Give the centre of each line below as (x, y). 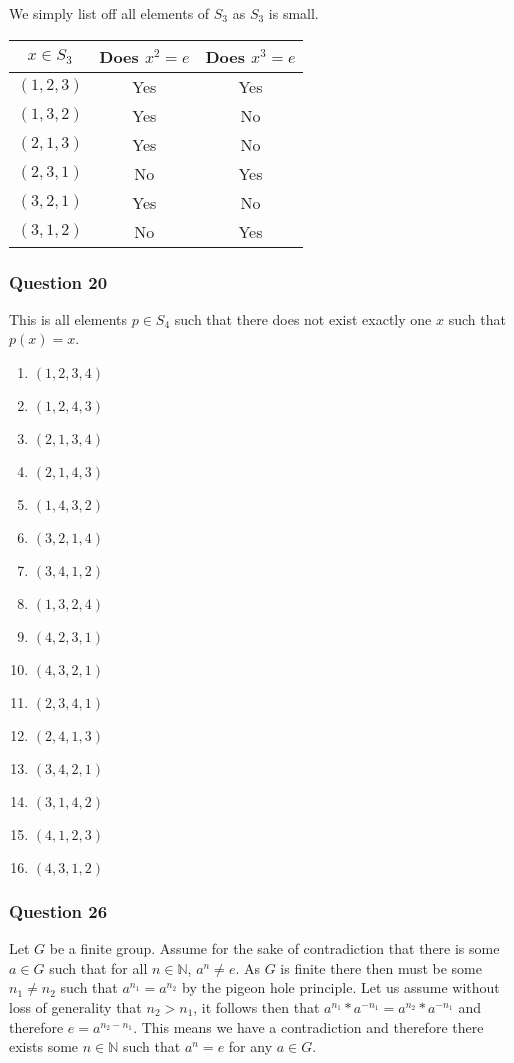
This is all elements (68, 318)
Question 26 (58, 910)
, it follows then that (256, 1007)
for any (250, 1046)
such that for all (98, 967)
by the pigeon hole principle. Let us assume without (340, 987)
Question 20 (58, 281)
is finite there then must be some (381, 967)
